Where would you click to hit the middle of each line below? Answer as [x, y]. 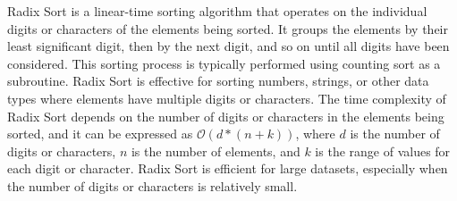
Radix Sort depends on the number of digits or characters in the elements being [226, 116]
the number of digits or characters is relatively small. [152, 185]
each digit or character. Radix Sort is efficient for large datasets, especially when [228, 168]
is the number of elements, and [216, 151]
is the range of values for [383, 151]
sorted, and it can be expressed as [100, 134]
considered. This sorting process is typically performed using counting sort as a [224, 63]
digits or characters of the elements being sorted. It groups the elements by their [228, 28]
